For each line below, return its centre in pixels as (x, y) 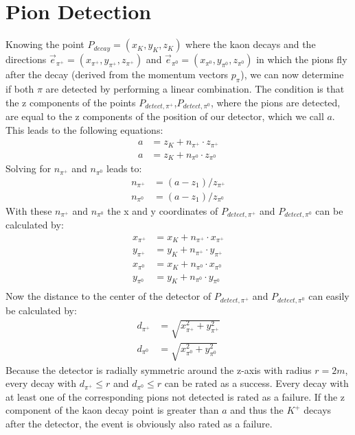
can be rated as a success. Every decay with (256, 383)
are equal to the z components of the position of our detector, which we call (165, 116)
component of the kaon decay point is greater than (112, 410)
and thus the (257, 410)
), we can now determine (292, 74)
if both (20, 88)
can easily (329, 296)
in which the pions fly (302, 59)
